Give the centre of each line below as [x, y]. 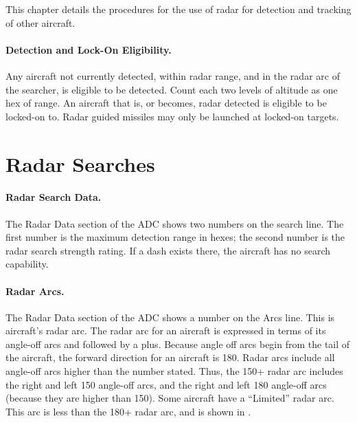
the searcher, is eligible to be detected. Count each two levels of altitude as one [172, 89]
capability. [27, 264]
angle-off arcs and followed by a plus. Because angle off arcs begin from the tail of [178, 344]
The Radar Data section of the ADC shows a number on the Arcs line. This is [170, 317]
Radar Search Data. [54, 197]
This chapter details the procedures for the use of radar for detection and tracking [178, 9]
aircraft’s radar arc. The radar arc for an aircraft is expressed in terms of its [166, 330]
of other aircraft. [41, 22]
